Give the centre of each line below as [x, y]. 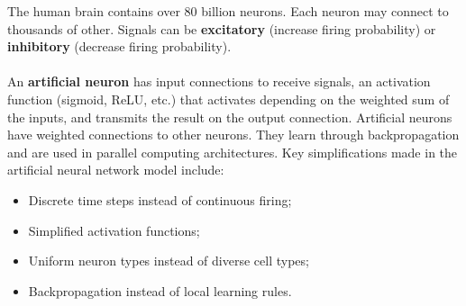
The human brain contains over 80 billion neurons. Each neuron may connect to [228, 11]
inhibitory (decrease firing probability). [119, 46]
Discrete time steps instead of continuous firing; [160, 199]
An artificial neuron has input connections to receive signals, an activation [219, 81]
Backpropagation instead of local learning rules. [160, 290]
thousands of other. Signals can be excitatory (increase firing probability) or [222, 28]
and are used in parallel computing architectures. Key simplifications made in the [233, 152]
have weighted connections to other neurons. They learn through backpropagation [233, 135]
